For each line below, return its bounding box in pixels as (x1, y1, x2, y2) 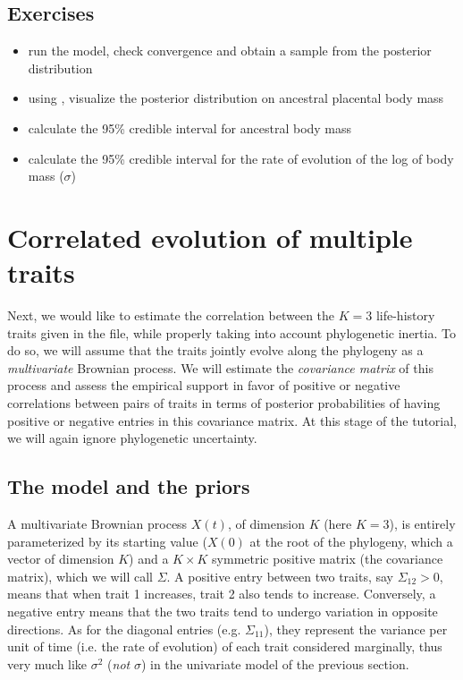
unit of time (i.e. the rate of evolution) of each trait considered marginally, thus (7, 637, 442, 656)
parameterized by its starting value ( (7, 531, 207, 550)
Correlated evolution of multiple (7, 218, 413, 255)
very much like (7, 654, 88, 673)
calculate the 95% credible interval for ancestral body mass (28, 118, 352, 137)
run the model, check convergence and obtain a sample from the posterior (28, 41, 432, 60)
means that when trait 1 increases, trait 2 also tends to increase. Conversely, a (7, 584, 436, 603)
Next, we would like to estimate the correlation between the (7, 306, 335, 325)
